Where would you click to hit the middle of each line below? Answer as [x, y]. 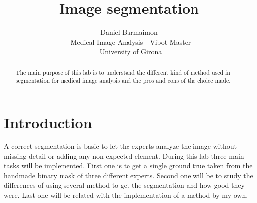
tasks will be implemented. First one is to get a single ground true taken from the [128, 166]
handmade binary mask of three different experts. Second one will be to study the [128, 175]
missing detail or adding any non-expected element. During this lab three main [124, 156]
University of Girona [131, 51]
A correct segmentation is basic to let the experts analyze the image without [120, 146]
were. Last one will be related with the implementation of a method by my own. [126, 194]
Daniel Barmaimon [129, 32]
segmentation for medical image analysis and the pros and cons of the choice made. [123, 81]
